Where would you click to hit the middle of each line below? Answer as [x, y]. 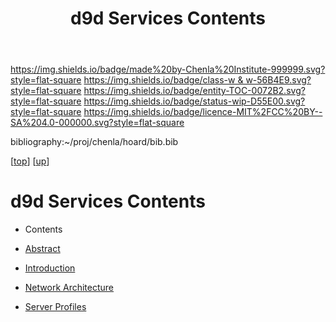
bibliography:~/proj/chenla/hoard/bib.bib [94, 142]
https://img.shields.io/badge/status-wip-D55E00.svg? [194, 101]
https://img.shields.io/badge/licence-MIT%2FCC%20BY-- [203, 112]
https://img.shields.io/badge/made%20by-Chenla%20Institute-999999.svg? [168, 69]
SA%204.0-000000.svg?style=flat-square [97, 123]
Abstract [42, 249]
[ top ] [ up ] [30, 161]
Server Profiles [55, 307]
